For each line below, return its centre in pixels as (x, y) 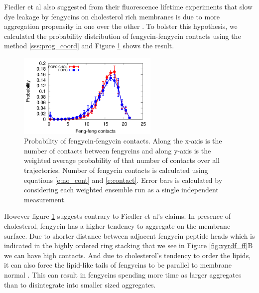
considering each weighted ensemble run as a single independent (121, 190)
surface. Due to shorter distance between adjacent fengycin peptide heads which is (129, 235)
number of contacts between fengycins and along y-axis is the (118, 150)
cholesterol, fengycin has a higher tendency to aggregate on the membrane (117, 225)
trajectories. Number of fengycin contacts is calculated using (116, 170)
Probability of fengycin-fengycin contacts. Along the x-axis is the (123, 141)
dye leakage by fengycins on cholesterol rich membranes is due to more (112, 16)
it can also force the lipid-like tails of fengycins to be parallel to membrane (118, 265)
